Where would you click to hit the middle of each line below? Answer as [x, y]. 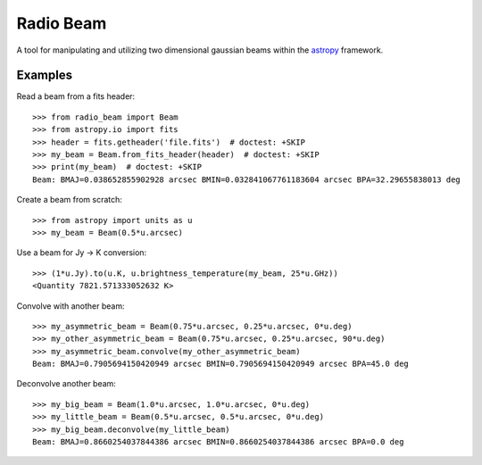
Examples [45, 75]
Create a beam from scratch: [69, 200]
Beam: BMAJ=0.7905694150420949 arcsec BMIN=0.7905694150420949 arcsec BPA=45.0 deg [221, 364]
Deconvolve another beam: [66, 384]
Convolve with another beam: [71, 306]
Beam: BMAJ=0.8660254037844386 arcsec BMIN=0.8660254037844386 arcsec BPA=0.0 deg [218, 442]
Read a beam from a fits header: [76, 96]
